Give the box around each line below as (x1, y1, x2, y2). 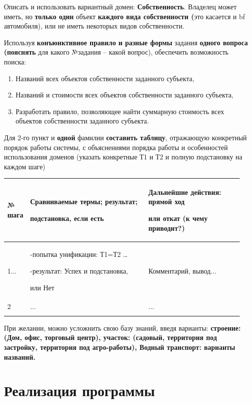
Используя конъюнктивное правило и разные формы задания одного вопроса (4, 37, 248, 47)
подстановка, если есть (30, 213, 104, 223)
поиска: (4, 56, 26, 66)
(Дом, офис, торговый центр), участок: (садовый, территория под (4, 332, 217, 342)
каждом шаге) (4, 161, 46, 171)
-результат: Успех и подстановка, (30, 266, 128, 276)
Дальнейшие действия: (148, 186, 221, 197)
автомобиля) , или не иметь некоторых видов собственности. (4, 21, 185, 31)
